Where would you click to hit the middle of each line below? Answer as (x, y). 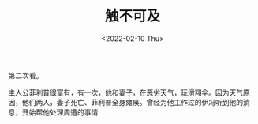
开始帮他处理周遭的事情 (60, 112)
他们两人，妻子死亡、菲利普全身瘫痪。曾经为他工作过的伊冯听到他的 (132, 102)
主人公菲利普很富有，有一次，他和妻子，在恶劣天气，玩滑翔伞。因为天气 (125, 92)
